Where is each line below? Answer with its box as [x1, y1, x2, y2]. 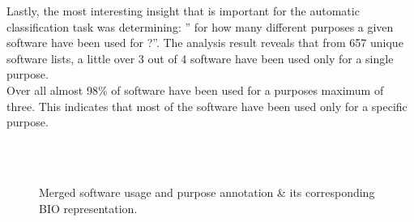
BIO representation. [39, 199, 138, 216]
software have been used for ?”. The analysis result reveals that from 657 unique [6, 34, 403, 51]
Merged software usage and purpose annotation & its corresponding [39, 183, 375, 200]
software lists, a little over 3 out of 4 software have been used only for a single [6, 49, 394, 66]
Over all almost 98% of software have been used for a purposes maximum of [6, 81, 384, 98]
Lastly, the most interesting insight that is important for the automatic [6, 2, 360, 19]
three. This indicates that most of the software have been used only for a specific [6, 97, 408, 114]
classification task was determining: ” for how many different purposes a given [6, 18, 394, 35]
